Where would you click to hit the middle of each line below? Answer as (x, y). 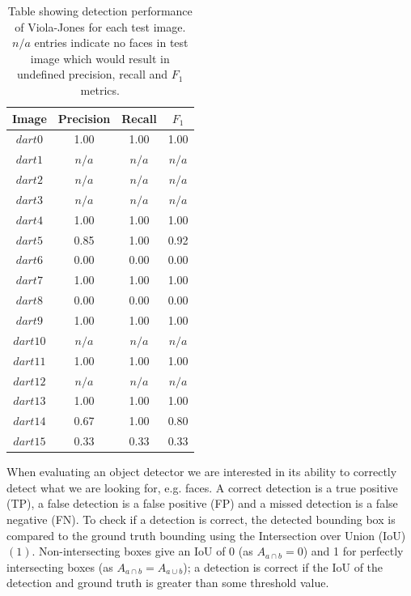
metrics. (100, 89)
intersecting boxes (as (60, 566)
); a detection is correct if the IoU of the (283, 566)
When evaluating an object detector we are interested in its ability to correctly (202, 472)
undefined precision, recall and (93, 74)
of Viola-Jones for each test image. (100, 26)
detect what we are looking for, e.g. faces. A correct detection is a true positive (202, 487)
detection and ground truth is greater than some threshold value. (168, 583)
